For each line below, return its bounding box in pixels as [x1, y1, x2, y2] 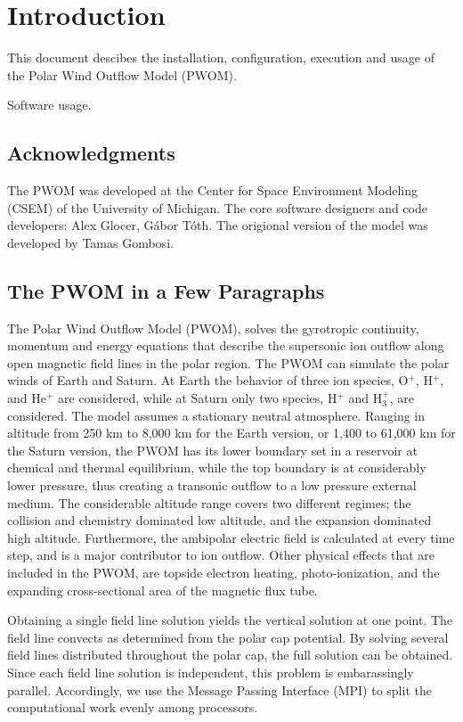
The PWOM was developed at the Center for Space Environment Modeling [7, 181, 418, 200]
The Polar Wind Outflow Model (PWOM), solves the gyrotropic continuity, [7, 318, 419, 337]
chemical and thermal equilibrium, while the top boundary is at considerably [7, 458, 426, 477]
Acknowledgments [7, 139, 175, 167]
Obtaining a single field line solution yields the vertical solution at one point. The [7, 611, 453, 629]
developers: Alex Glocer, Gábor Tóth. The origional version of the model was [7, 216, 428, 234]
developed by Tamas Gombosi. [7, 233, 174, 251]
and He [7, 389, 46, 407]
